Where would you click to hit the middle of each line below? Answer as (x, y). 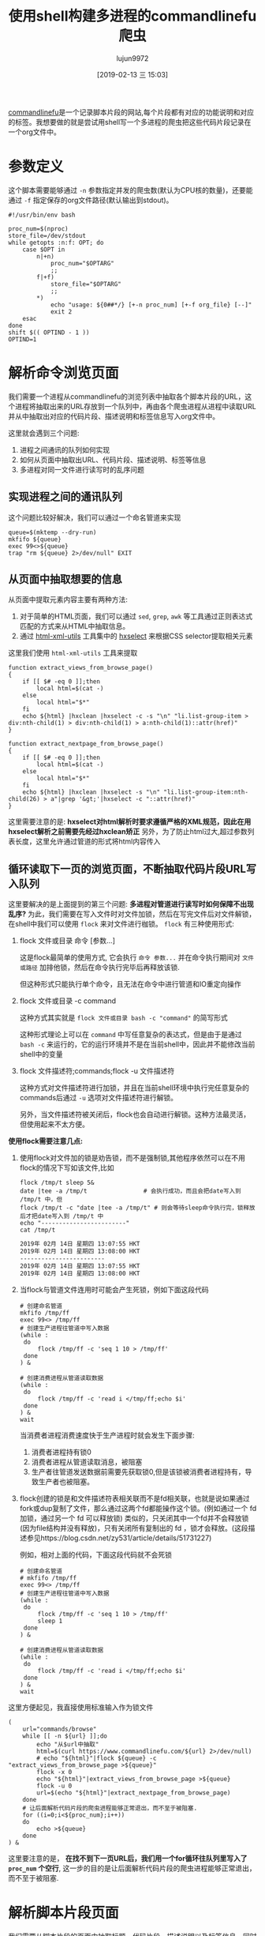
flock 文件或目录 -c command (68, 1001)
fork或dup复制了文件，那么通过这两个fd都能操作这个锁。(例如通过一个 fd (138, 1508)
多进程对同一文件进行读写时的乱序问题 (82, 469)
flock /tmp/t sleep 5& (57, 1183)
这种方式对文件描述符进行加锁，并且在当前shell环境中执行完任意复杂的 (134, 1088)
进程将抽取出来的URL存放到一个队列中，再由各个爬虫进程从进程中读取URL (135, 406)
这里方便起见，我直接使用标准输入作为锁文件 (81, 1707)
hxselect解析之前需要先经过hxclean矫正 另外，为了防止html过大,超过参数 (128, 832)
